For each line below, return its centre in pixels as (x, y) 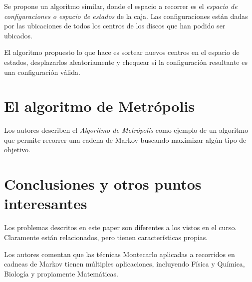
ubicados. (18, 35)
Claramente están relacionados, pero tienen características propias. (106, 237)
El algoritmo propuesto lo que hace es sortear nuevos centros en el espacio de (122, 52)
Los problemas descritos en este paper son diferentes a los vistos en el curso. (121, 227)
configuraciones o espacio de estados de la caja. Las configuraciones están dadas (126, 16)
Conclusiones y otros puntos (103, 184)
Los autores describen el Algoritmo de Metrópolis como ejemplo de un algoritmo (126, 130)
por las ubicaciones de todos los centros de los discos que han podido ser (115, 26)
